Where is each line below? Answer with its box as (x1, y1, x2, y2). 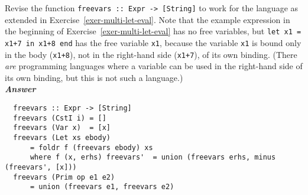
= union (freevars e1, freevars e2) (30, 183, 174, 191)
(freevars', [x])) (5, 162, 77, 171)
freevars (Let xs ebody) (13, 133, 111, 142)
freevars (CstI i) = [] (13, 113, 106, 122)
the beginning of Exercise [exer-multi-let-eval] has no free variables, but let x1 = (5, 25, 301, 37)
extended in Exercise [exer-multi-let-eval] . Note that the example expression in (5, 13, 290, 25)
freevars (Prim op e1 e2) (13, 173, 115, 181)
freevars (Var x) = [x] (13, 123, 111, 132)
